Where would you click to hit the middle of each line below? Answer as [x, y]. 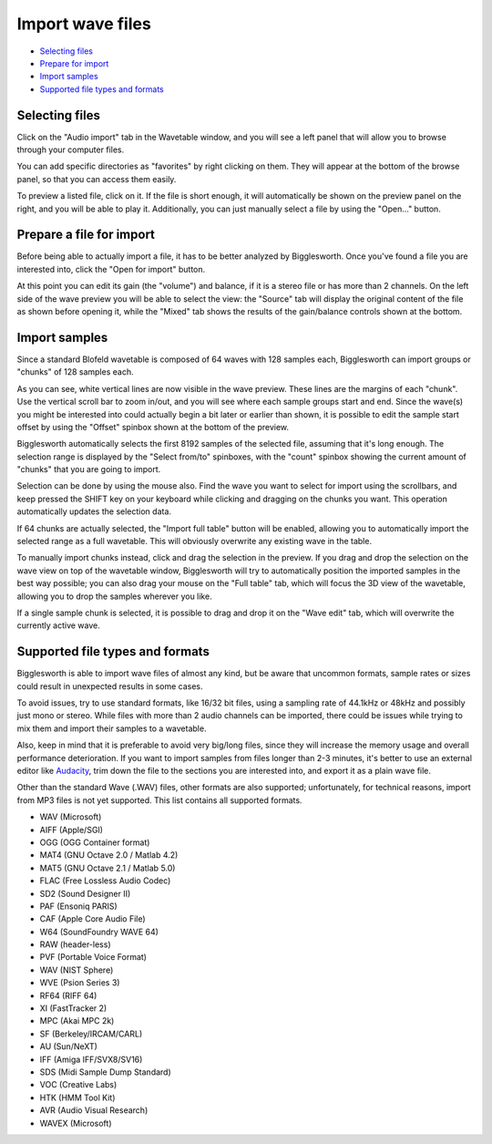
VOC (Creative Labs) [78, 1085]
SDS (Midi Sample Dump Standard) [106, 1072]
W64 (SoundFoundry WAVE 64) [99, 932]
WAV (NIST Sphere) [77, 970]
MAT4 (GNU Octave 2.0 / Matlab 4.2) [109, 855]
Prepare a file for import [86, 235]
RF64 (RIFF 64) [68, 995]
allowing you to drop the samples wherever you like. [115, 596]
